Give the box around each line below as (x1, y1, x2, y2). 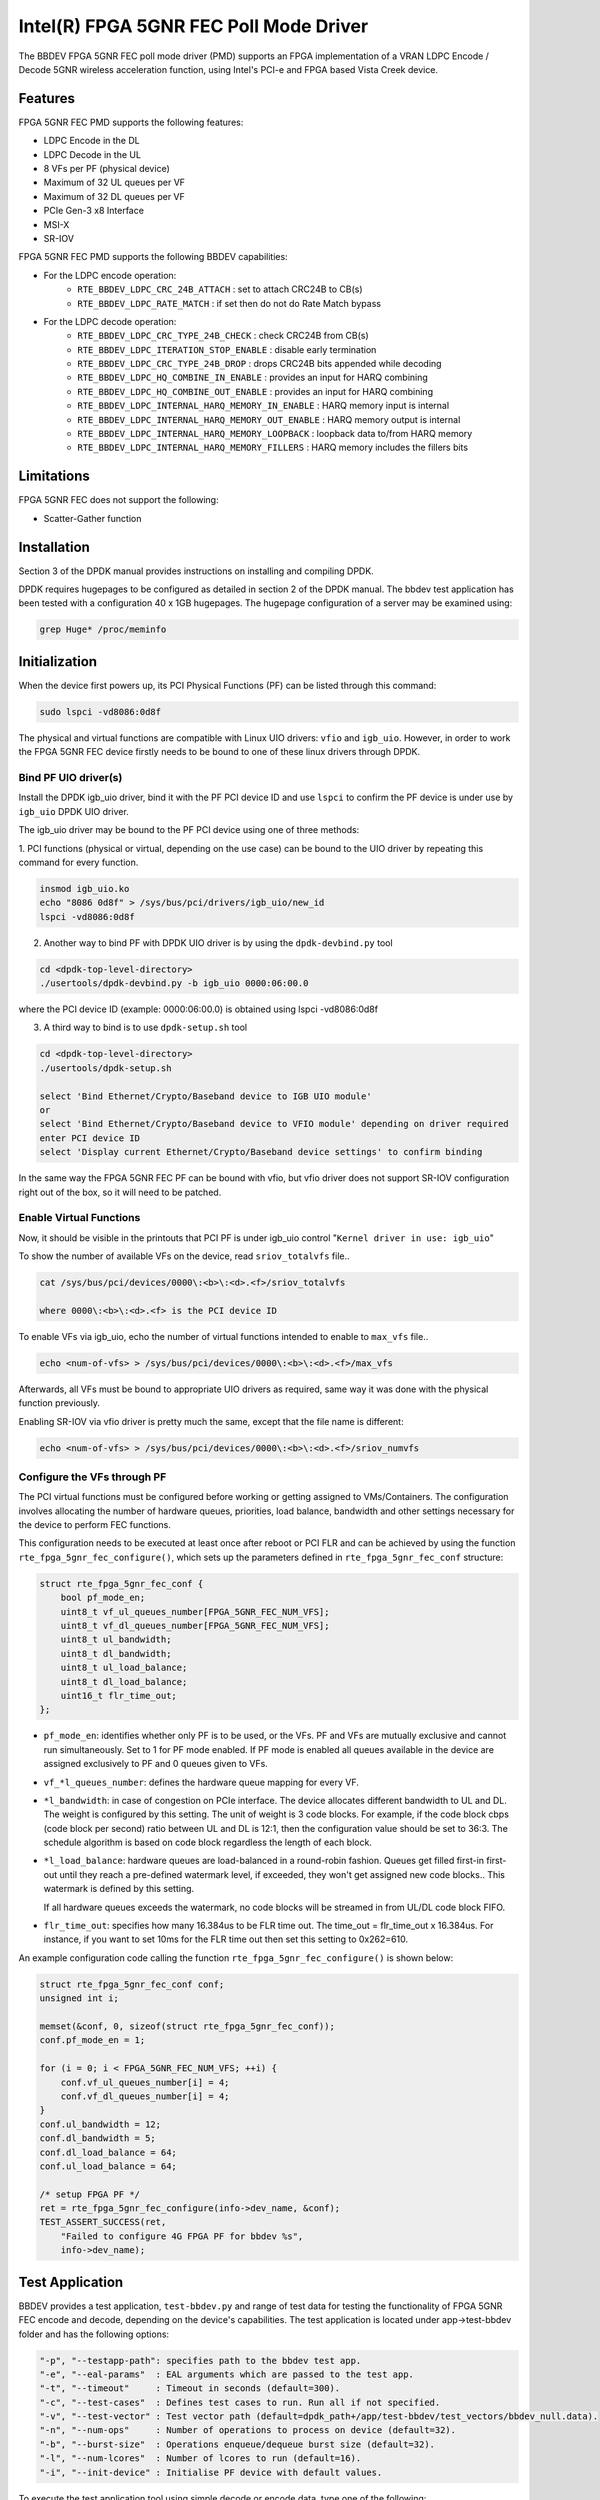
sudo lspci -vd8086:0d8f (39, 706, 162, 717)
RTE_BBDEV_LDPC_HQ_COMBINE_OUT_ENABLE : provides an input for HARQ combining (77, 385, 434, 397)
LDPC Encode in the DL (43, 135, 140, 147)
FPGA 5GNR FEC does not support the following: (18, 494, 219, 506)
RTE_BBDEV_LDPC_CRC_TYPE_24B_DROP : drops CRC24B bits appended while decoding (77, 358, 442, 370)
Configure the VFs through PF (18, 1470, 167, 1484)
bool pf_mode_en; (60, 1592, 146, 1604)
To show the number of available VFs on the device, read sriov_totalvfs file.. (18, 1250, 350, 1262)
